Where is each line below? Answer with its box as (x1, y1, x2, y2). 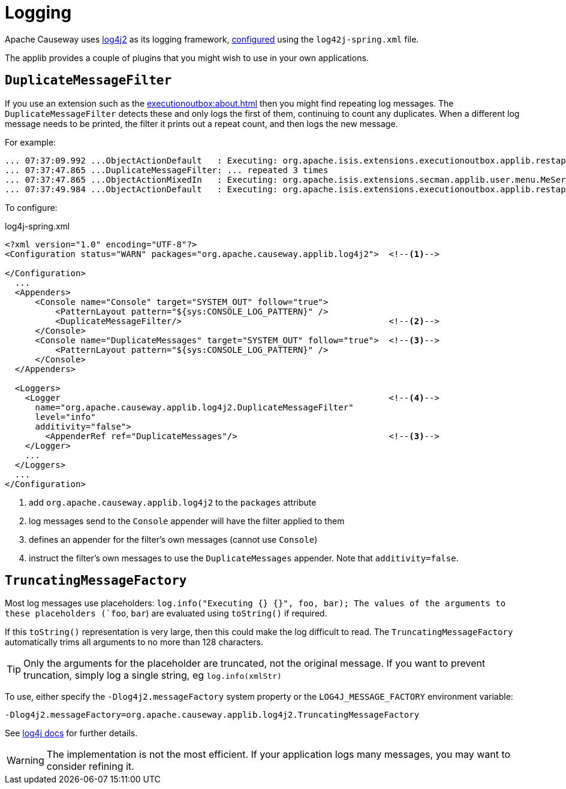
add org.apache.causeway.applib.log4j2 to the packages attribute (29, 497, 317, 507)
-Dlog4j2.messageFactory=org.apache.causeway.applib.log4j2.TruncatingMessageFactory (5, 710, 420, 720)
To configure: (5, 202, 58, 213)
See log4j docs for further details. (5, 728, 138, 739)
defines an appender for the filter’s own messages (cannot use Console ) (29, 534, 318, 545)
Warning (7, 754, 44, 767)
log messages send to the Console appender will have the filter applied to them (29, 515, 345, 526)
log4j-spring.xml (5, 220, 70, 231)
